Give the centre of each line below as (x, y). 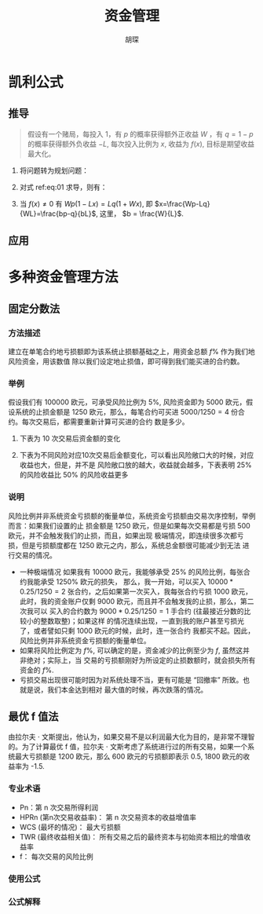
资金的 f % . (37, 670)
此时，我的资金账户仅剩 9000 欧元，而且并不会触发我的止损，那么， (130, 601)
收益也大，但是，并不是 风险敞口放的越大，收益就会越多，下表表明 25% (136, 465)
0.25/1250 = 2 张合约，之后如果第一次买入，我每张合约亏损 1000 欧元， (136, 591)
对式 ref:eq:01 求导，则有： (63, 187)
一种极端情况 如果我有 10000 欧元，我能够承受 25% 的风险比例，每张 (131, 572)
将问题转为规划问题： (54, 170)
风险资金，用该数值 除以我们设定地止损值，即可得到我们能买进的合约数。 (126, 361)
